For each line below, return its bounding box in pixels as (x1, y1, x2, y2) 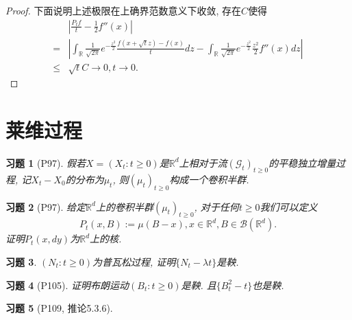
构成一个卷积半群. (169, 172, 249, 186)
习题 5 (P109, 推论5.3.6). (5, 301, 113, 315)
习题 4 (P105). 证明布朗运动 (5, 277, 129, 292)
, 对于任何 (194, 199, 239, 214)
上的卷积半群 (95, 199, 153, 214)
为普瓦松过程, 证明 (92, 254, 176, 268)
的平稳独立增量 (268, 155, 336, 170)
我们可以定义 (260, 199, 318, 214)
